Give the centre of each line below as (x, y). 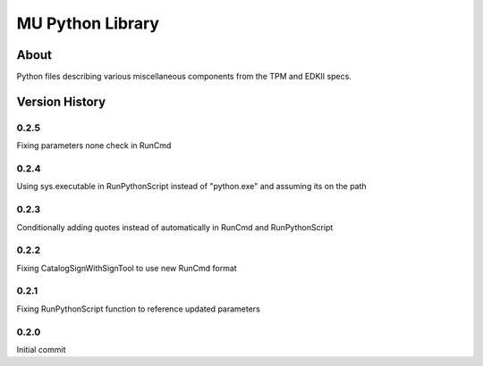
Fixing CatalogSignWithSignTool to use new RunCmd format (127, 268)
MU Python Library (88, 23)
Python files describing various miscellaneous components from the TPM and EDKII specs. (184, 77)
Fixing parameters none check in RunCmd (94, 146)
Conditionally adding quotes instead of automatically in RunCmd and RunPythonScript (175, 227)
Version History (61, 101)
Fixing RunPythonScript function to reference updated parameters (139, 309)
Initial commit (41, 349)
